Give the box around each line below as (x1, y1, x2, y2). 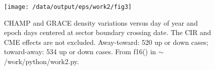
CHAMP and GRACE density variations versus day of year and (4, 17, 198, 28)
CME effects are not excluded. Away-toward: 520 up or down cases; (4, 36, 209, 47)
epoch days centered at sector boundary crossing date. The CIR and (4, 27, 211, 37)
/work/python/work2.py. (4, 56, 79, 67)
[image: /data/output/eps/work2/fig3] (4, 3, 132, 10)
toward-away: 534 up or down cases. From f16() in (4, 46, 156, 57)
